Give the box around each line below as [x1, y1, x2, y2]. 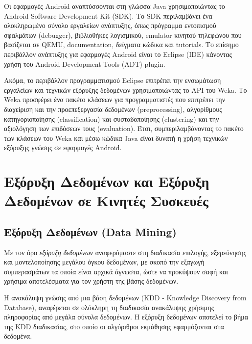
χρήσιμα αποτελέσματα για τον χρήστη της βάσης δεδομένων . [4, 276, 179, 286]
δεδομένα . [4, 331, 32, 341]
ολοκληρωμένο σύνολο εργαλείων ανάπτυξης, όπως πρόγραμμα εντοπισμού [4, 20, 216, 30]
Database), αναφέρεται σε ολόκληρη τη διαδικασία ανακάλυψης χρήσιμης [4, 302, 214, 312]
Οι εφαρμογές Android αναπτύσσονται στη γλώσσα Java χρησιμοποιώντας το [4, 1, 225, 11]
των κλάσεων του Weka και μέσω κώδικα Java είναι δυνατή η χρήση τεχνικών [4, 132, 228, 143]
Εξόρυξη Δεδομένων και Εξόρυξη [4, 171, 209, 191]
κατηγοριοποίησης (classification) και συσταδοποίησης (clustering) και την [4, 113, 219, 124]
